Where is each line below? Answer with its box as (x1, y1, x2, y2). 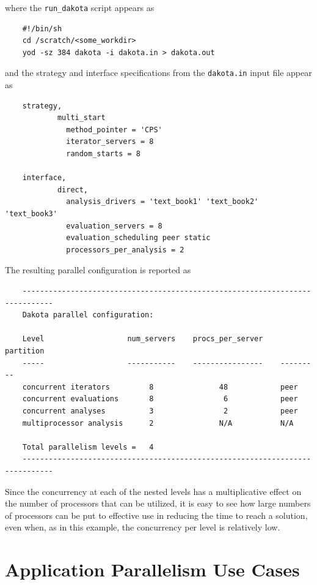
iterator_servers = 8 (66, 137, 154, 146)
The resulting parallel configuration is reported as (5, 263, 191, 276)
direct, (57, 185, 89, 194)
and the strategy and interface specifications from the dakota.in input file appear (5, 66, 312, 79)
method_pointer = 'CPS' (66, 125, 162, 134)
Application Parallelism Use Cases (5, 557, 300, 582)
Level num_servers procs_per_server (22, 334, 263, 344)
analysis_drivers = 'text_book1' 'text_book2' (66, 197, 259, 206)
